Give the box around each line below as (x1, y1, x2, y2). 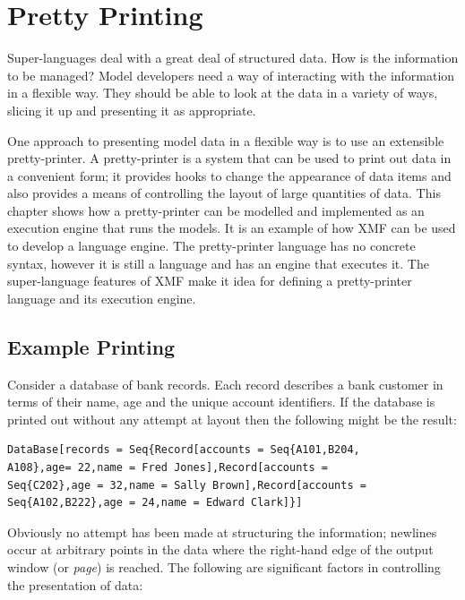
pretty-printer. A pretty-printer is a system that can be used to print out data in (7, 149, 452, 167)
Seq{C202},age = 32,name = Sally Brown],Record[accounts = (7, 478, 366, 492)
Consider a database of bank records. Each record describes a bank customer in (7, 374, 443, 393)
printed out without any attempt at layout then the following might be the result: (7, 409, 457, 428)
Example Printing (7, 332, 176, 360)
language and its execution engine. (7, 288, 196, 307)
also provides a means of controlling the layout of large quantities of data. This (7, 184, 441, 202)
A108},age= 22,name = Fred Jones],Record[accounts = (7, 461, 328, 475)
